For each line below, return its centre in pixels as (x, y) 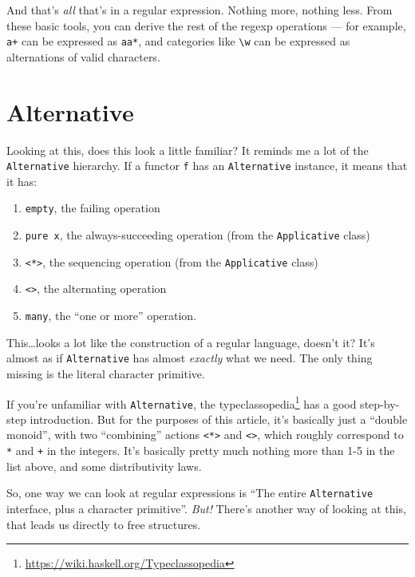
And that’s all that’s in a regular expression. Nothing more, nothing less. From (200, 10)
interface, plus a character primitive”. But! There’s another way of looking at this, (206, 508)
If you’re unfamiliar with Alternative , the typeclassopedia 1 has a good (182, 402)
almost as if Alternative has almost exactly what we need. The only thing (190, 358)
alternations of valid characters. (83, 56)
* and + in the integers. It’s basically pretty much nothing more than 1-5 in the (201, 451)
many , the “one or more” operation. (111, 316)
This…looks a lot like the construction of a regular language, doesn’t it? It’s (191, 342)
